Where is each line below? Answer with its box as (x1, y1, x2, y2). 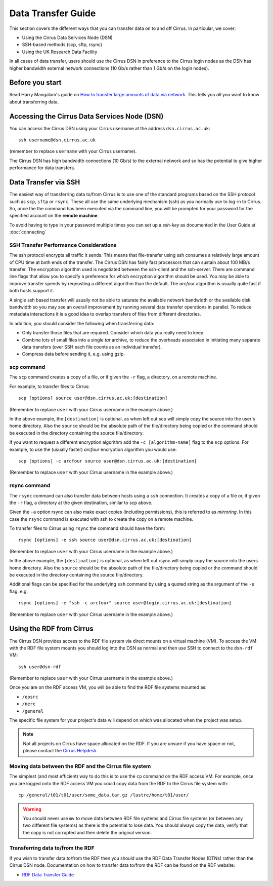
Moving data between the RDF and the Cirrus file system (9, 762, 151, 769)
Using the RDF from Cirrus (9, 625, 94, 633)
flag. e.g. (9, 588, 28, 594)
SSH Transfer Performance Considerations (9, 241, 117, 248)
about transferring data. (9, 99, 59, 105)
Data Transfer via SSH (9, 178, 80, 187)
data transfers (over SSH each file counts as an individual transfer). (22, 343, 162, 350)
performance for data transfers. (9, 165, 75, 171)
